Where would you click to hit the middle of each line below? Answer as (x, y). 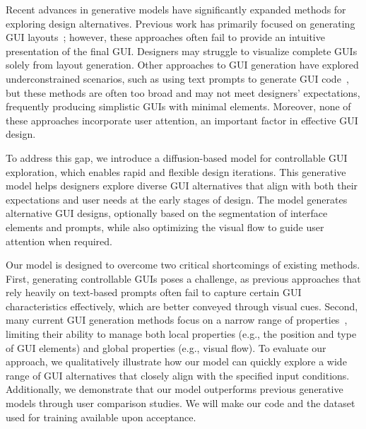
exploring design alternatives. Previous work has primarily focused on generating (181, 23)
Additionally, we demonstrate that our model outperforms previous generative (175, 389)
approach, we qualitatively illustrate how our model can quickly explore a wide (176, 362)
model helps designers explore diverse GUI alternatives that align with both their (182, 186)
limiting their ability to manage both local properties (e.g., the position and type (181, 334)
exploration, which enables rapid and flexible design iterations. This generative (176, 171)
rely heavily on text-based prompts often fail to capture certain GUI (154, 292)
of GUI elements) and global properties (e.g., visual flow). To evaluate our (166, 347)
